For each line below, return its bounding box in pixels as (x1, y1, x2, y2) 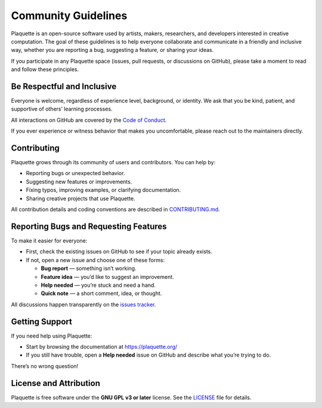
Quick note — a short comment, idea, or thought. (41, 290, 162, 297)
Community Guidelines (11, 9, 128, 22)
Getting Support (11, 317, 73, 327)
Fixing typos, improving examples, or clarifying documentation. (26, 186, 181, 194)
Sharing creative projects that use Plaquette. (26, 195, 135, 202)
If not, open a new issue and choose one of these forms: (26, 256, 165, 263)
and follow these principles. (11, 66, 79, 73)
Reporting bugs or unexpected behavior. (26, 170, 125, 177)
